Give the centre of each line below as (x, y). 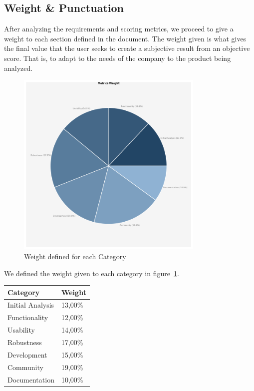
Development (27, 354)
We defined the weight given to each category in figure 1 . (92, 273)
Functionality (28, 317)
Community (25, 367)
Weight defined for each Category (75, 256)
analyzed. (18, 68)
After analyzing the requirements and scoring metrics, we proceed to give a (119, 29)
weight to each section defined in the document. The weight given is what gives (125, 38)
